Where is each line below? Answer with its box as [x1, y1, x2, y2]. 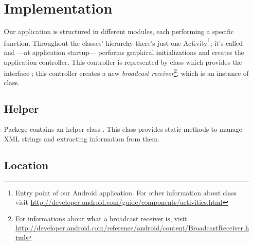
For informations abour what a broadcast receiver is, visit [15, 213, 187, 223]
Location [4, 157, 49, 172]
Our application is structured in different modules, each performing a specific [4, 26, 234, 36]
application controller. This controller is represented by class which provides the [4, 56, 242, 67]
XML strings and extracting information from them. [4, 133, 160, 143]
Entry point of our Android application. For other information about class [15, 187, 237, 197]
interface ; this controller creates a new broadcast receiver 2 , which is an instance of [4, 67, 249, 78]
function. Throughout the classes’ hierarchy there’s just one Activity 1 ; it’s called [4, 36, 243, 48]
